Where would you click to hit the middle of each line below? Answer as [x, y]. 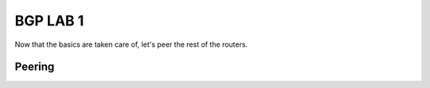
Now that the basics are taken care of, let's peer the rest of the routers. [131, 44]
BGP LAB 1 [49, 21]
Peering [35, 67]
